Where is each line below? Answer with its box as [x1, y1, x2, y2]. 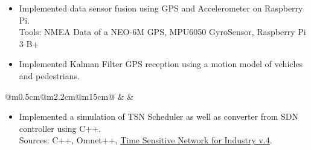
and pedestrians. [19, 69, 80, 82]
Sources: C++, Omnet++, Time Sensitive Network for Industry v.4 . [19, 134, 272, 146]
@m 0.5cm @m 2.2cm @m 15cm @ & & [5, 90, 134, 102]
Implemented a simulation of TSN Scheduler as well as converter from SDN [19, 110, 298, 123]
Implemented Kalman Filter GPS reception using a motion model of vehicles [19, 57, 303, 70]
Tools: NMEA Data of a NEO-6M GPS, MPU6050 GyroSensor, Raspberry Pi [19, 25, 306, 38]
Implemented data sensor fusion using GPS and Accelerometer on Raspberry [19, 2, 303, 14]
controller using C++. [19, 122, 101, 134]
